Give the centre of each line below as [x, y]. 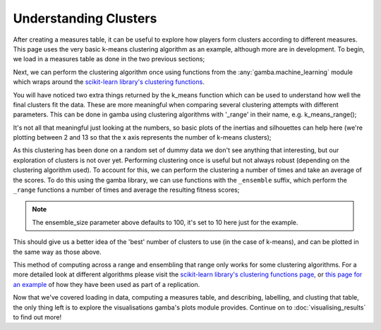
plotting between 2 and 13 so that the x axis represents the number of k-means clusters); [142, 137]
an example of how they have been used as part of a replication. [107, 284]
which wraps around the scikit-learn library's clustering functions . [109, 82]
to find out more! [37, 317]
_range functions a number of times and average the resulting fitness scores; [126, 190]
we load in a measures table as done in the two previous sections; [109, 59]
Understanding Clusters [85, 18]
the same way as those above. [57, 252]
